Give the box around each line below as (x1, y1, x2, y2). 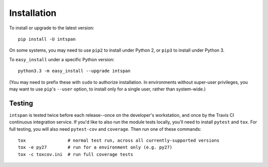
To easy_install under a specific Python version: (9, 56, 115, 62)
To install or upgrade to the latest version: (9, 25, 94, 31)
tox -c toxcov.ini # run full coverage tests (18, 152, 134, 157)
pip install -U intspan (18, 36, 76, 42)
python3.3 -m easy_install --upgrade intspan (18, 68, 131, 74)
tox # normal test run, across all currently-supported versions (18, 137, 220, 143)
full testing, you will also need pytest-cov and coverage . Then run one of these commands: (9, 126, 201, 132)
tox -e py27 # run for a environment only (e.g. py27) (18, 145, 173, 150)
